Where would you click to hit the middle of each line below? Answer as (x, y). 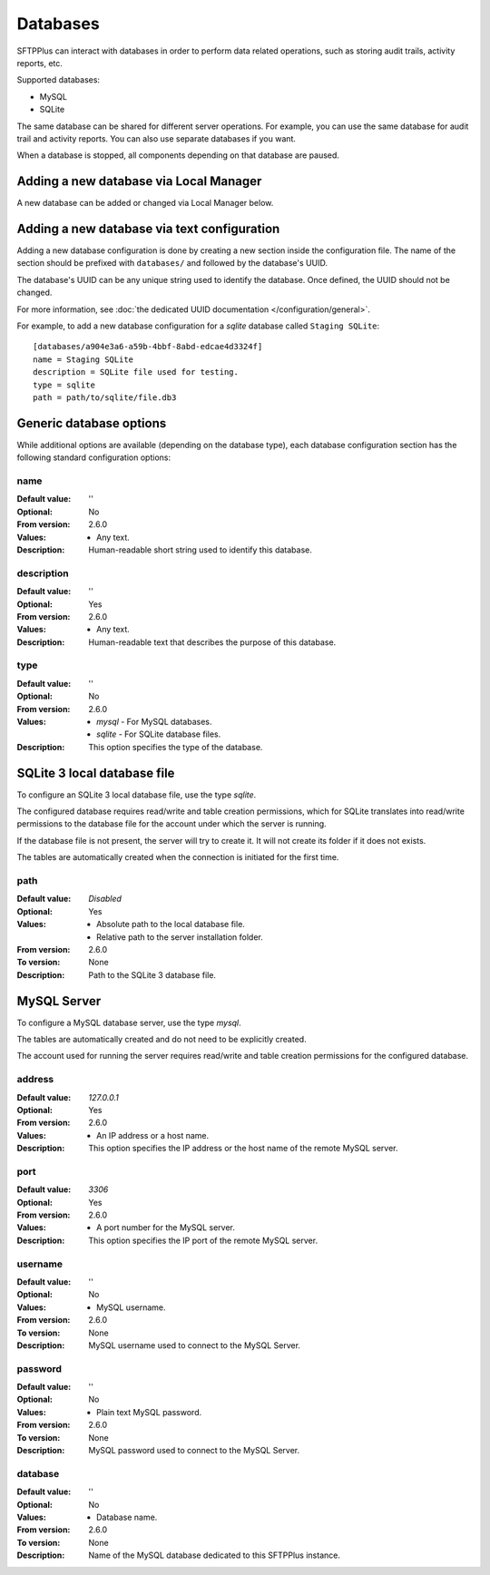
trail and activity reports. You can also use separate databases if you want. (157, 138)
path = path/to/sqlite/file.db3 (105, 398)
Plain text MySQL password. (149, 1412)
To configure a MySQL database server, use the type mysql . (129, 1022)
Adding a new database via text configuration (148, 229)
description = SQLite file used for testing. (136, 372)
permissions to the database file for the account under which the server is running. (171, 824)
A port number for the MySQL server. (166, 1228)
